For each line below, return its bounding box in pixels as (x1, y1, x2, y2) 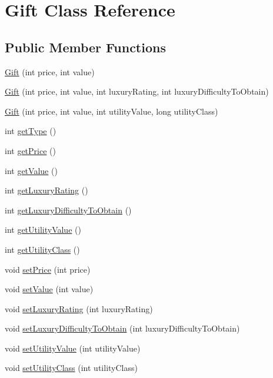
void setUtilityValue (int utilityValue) (5, 342, 141, 354)
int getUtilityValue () (5, 223, 81, 236)
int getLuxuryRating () (5, 184, 88, 196)
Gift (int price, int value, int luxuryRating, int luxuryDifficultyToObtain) (5, 85, 269, 98)
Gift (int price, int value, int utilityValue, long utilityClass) (5, 105, 218, 117)
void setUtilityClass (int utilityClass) (5, 362, 138, 374)
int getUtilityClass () (5, 243, 80, 255)
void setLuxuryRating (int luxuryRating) (5, 302, 153, 315)
